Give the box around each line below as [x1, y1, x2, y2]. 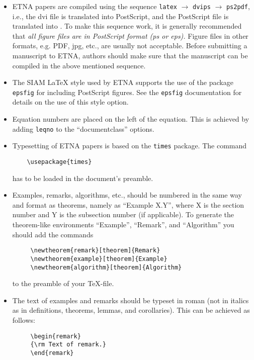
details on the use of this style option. [12, 97, 129, 107]
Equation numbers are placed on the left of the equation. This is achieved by [12, 114, 249, 124]
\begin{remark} [30, 332, 81, 340]
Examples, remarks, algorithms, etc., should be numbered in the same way [12, 190, 242, 200]
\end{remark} [30, 349, 74, 356]
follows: [12, 314, 35, 325]
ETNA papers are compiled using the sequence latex [12, 1, 177, 11]
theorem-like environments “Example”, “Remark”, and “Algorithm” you [12, 219, 234, 229]
